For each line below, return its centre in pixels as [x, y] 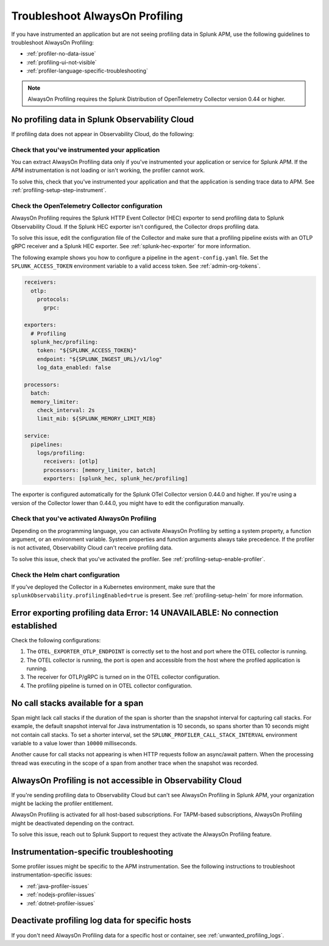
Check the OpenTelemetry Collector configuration [87, 206]
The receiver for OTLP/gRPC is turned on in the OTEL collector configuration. [123, 677]
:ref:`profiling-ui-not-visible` [62, 62]
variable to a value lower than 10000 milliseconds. [74, 743]
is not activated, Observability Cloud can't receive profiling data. [92, 548]
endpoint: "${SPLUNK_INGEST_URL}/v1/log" [100, 359]
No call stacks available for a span [77, 703]
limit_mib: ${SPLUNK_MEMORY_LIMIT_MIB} [97, 419]
